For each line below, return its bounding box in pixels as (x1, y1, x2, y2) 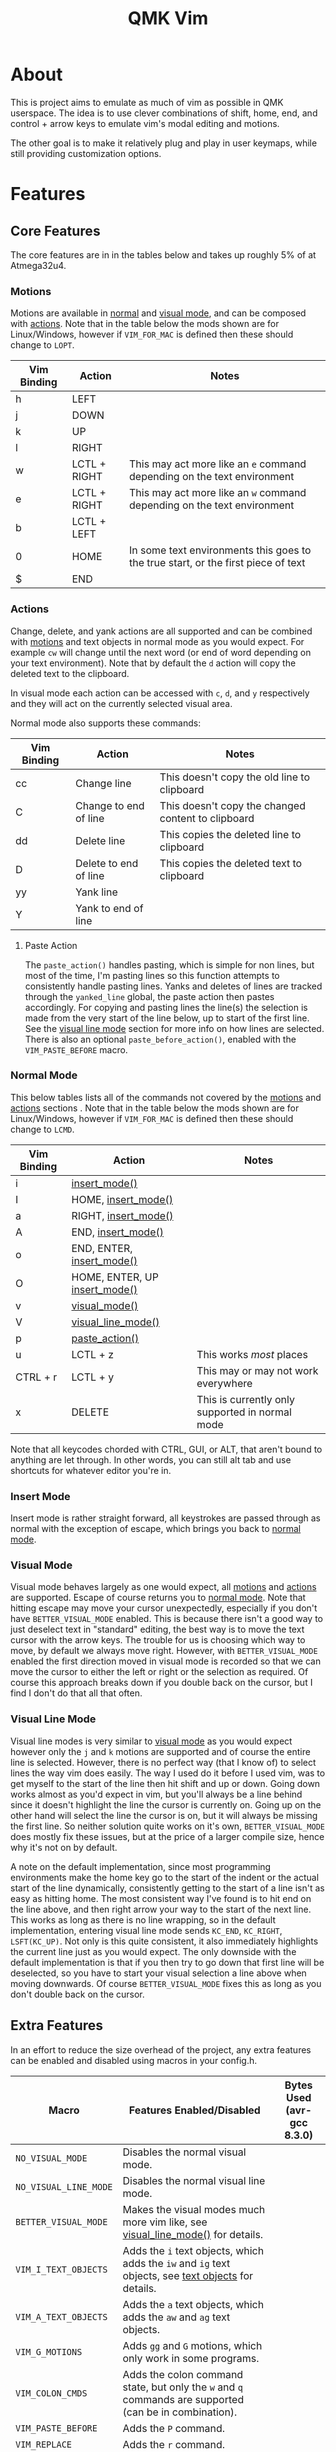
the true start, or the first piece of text (129, 556, 306, 570)
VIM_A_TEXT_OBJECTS (15, 2311, 108, 2322)
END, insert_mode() (71, 1225, 164, 1239)
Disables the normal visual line (122, 2173, 266, 2187)
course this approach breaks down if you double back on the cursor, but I (10, 1677, 313, 1689)
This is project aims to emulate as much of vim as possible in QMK (10, 96, 284, 108)
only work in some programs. (122, 2351, 260, 2365)
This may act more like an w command (129, 486, 307, 500)
